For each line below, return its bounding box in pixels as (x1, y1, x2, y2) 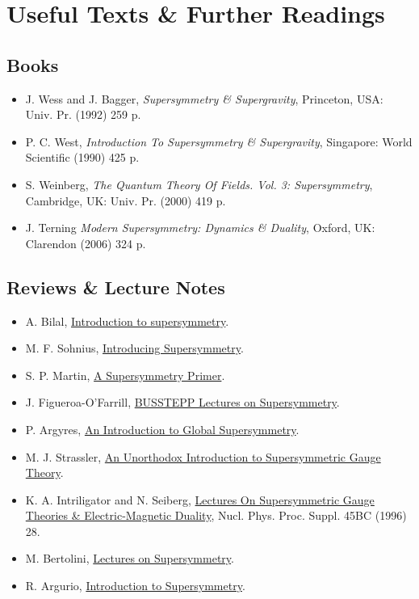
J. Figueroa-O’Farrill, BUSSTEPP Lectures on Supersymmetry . (25, 394, 340, 411)
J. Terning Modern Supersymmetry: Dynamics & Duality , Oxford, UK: (25, 219, 375, 236)
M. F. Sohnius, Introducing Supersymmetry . (25, 340, 244, 356)
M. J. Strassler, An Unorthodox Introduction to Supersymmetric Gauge (25, 448, 381, 465)
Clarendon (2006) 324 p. (25, 234, 146, 251)
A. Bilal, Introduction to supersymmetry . (25, 312, 229, 329)
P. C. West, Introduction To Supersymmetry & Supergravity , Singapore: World (25, 133, 413, 150)
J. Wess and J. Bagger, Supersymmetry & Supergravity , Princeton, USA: (25, 90, 383, 107)
